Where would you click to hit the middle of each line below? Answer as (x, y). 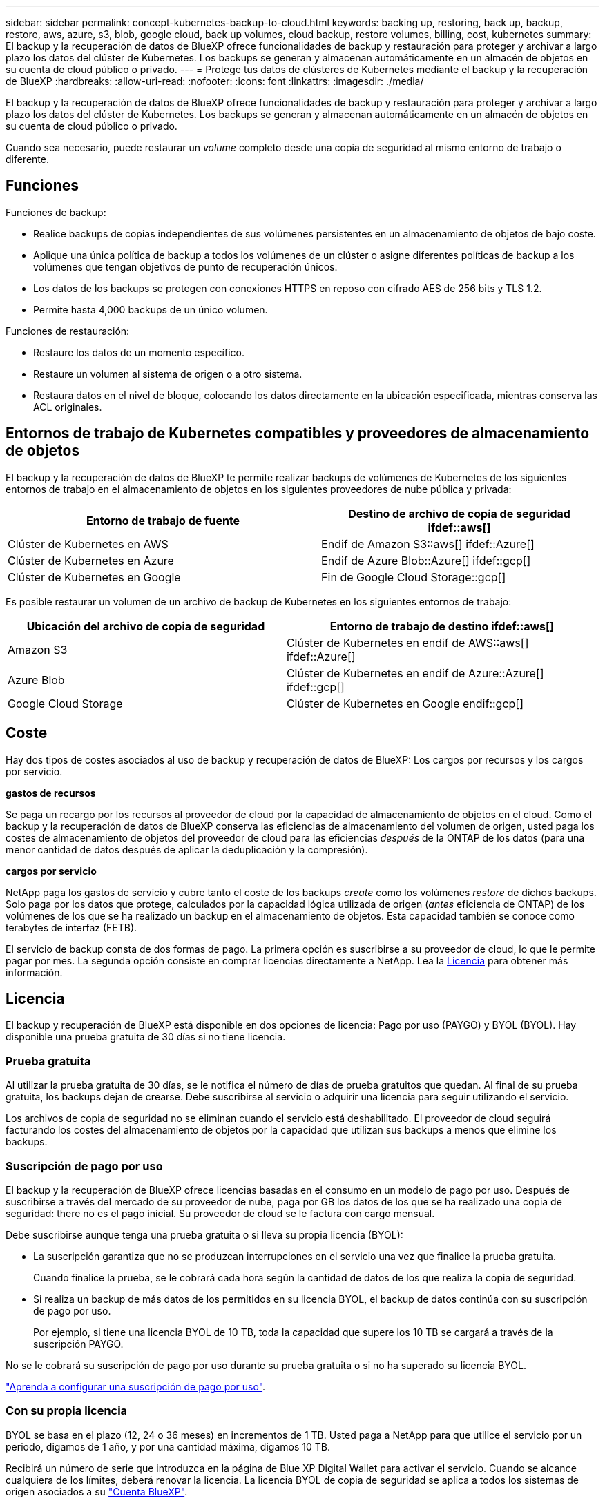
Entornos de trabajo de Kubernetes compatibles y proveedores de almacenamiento (298, 434)
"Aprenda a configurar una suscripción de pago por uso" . (136, 1386)
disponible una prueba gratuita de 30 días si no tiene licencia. (146, 1037)
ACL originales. (68, 407)
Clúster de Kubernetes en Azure (91, 560)
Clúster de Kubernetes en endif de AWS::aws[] (407, 642)
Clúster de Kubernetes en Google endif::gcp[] (405, 703)
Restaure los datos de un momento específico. (139, 352)
